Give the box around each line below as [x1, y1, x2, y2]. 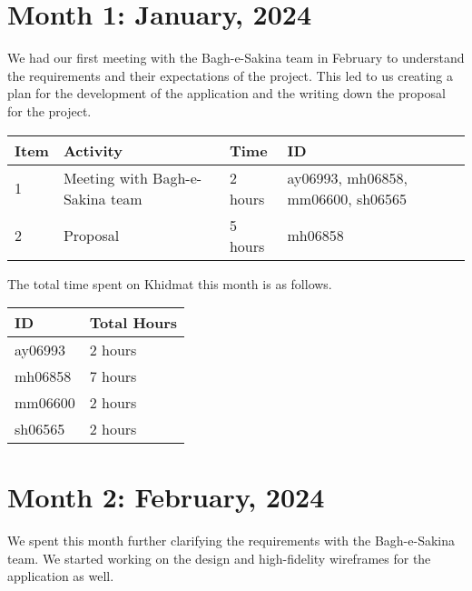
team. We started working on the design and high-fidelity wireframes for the [7, 548, 431, 567]
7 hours [89, 366, 137, 387]
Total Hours [89, 312, 178, 334]
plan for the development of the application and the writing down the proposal [7, 84, 446, 103]
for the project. [7, 101, 92, 120]
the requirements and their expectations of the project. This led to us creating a [7, 65, 453, 85]
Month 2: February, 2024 [7, 478, 325, 516]
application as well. [7, 566, 114, 586]
